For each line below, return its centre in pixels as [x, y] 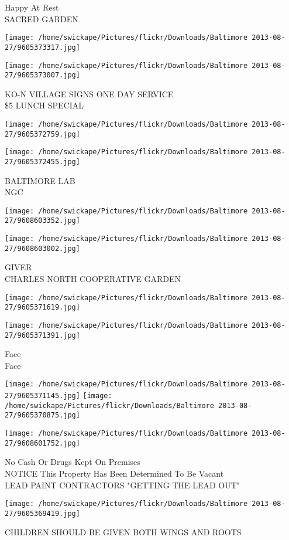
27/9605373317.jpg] [42, 47]
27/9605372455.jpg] [42, 162]
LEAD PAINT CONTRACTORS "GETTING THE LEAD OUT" [123, 485]
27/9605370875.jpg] [42, 415]
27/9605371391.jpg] [42, 335]
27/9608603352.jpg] [42, 221]
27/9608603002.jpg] [42, 248]
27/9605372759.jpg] [42, 134]
